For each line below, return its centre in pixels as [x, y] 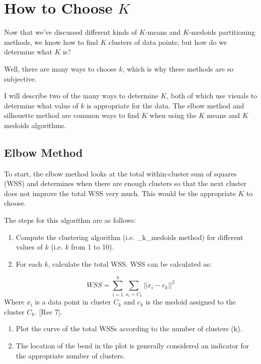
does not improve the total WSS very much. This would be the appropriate [120, 193]
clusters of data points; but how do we [168, 42]
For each [29, 263]
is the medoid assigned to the [191, 302]
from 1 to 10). [93, 247]
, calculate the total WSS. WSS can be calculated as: [130, 263]
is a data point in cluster [73, 302]
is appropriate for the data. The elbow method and [165, 105]
